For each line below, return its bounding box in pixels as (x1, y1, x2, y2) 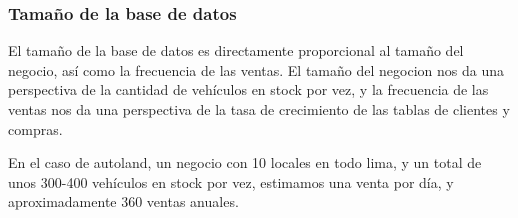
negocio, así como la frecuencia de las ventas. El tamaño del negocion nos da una (8, 59, 504, 80)
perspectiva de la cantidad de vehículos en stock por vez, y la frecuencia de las (8, 79, 489, 100)
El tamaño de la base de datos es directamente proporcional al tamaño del (8, 40, 464, 61)
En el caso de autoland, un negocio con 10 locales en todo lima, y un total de (8, 152, 482, 173)
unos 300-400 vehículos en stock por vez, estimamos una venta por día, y (8, 171, 454, 192)
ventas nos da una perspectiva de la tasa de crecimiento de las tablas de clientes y (8, 99, 510, 119)
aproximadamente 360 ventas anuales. (8, 191, 239, 212)
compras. (8, 118, 63, 139)
